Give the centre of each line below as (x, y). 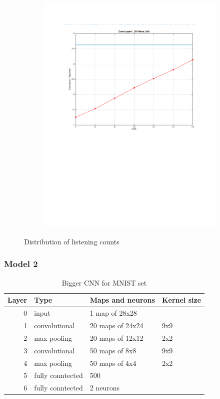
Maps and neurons (122, 300)
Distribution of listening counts (72, 241)
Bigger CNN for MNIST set (104, 282)
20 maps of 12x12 (116, 338)
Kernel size (181, 300)
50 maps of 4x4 (113, 363)
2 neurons (104, 388)
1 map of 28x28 (113, 313)
